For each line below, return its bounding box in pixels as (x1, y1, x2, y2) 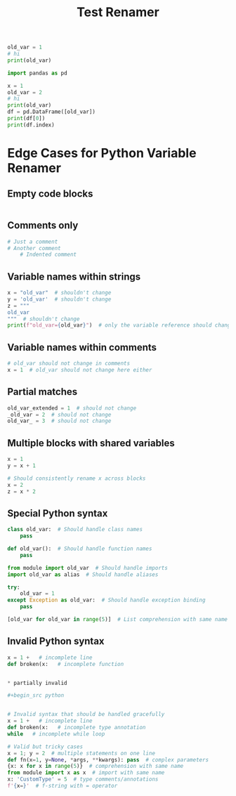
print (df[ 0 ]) (7, 115, 46, 122)
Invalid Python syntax (7, 635, 105, 647)
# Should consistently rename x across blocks (7, 475, 146, 482)
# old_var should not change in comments (7, 360, 131, 367)
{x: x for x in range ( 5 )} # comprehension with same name (7, 763, 184, 770)
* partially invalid (7, 679, 68, 686)
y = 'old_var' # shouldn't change (7, 296, 112, 303)
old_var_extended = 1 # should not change (7, 405, 137, 412)
